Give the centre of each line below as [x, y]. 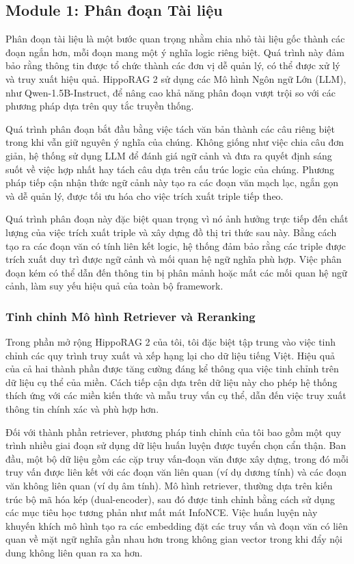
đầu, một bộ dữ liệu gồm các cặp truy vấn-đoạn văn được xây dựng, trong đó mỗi [177, 458]
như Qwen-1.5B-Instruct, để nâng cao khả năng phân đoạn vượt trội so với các [171, 92]
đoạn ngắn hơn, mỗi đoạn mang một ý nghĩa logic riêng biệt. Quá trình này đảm [175, 52]
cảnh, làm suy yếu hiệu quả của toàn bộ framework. [114, 286]
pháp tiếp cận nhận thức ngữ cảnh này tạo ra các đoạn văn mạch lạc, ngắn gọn [172, 182]
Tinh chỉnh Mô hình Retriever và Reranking [131, 316]
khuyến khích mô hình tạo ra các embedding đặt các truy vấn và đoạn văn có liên [177, 525]
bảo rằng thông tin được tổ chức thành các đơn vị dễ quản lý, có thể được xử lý [173, 65]
